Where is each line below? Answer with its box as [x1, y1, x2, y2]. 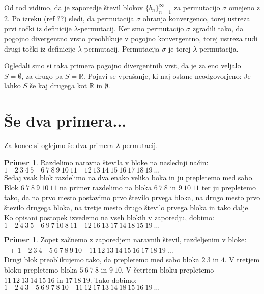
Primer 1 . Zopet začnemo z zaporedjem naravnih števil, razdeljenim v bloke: [4, 234, 247, 245]
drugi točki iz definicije [4, 43, 76, 54]
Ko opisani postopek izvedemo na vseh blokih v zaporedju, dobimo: [4, 212, 214, 223]
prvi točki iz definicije [4, 23, 72, 34]
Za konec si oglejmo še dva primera [4, 140, 113, 151]
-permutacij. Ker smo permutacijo [78, 23, 184, 34]
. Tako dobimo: [90, 274, 137, 285]
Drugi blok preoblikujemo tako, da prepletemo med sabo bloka [4, 254, 199, 265]
